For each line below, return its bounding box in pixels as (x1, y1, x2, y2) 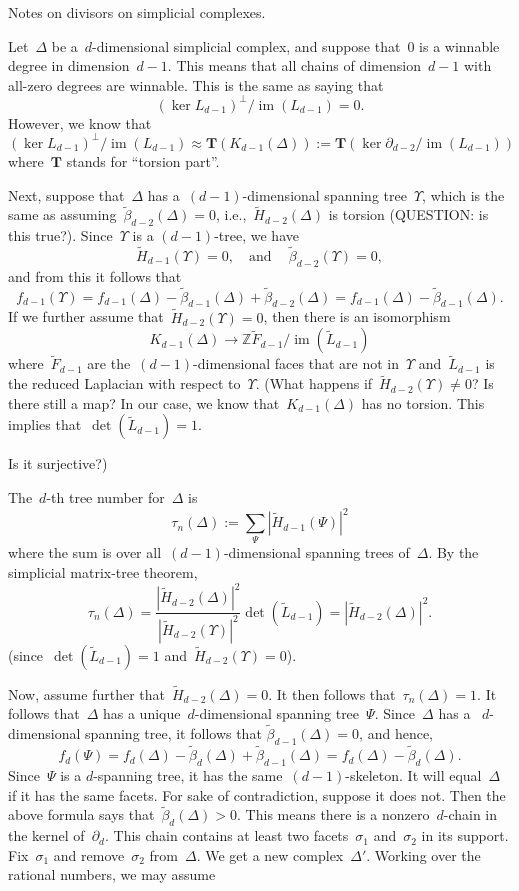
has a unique (102, 703, 181, 724)
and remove (53, 844, 125, 865)
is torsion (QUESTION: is (328, 204, 489, 225)
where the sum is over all (8, 542, 162, 563)
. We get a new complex (196, 844, 344, 865)
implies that (8, 414, 82, 435)
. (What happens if (255, 373, 373, 394)
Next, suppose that (8, 184, 125, 205)
